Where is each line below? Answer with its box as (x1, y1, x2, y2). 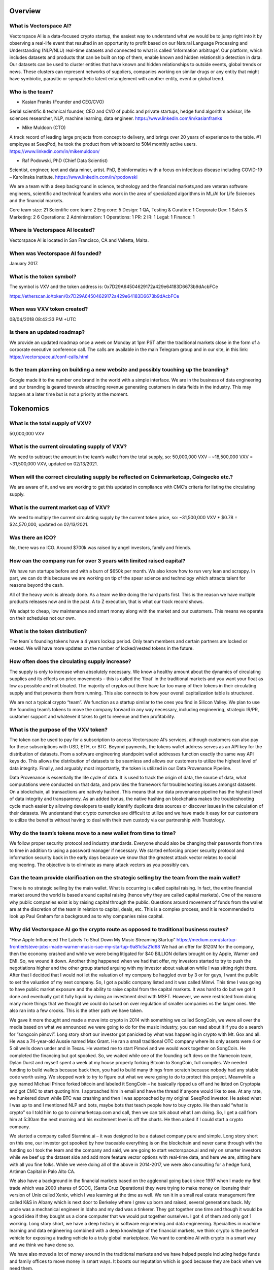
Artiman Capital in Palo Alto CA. (9, 1168, 76, 1174)
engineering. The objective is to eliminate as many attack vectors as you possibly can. (9, 862, 190, 868)
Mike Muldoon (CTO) (22, 124, 66, 131)
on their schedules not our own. (9, 615, 76, 621)
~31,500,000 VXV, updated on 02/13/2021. (9, 461, 98, 467)
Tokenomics (9, 404, 49, 413)
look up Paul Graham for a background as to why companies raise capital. (9, 913, 164, 919)
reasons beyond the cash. (9, 582, 64, 588)
